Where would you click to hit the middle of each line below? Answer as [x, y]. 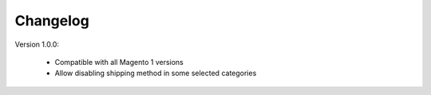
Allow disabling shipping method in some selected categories [156, 73]
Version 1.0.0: [37, 44]
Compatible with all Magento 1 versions [119, 62]
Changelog [52, 21]
